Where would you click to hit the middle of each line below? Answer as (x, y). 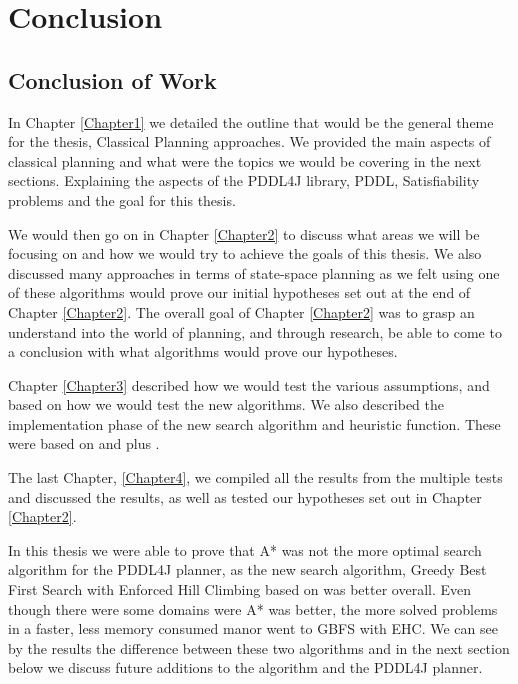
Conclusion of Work (112, 79)
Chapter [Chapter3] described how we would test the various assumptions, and (249, 384)
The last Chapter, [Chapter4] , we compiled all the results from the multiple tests (255, 477)
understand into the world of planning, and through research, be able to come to (255, 331)
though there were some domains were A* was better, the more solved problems (253, 608)
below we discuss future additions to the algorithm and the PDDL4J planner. (245, 667)
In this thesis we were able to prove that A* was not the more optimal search (245, 549)
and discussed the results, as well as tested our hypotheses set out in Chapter (245, 496)
